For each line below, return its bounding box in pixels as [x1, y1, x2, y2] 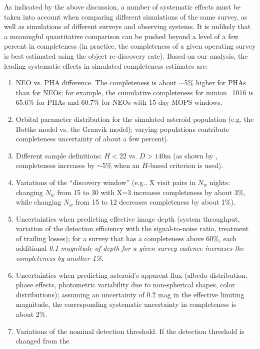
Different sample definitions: [15, 150, 102, 160]
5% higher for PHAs [184, 77, 246, 88]
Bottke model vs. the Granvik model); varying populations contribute [15, 123, 229, 134]
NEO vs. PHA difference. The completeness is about [15, 77, 176, 88]
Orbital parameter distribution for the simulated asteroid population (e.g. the [15, 113, 254, 124]
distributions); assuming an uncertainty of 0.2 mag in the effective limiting [15, 289, 244, 299]
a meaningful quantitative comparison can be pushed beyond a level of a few [4, 31, 238, 41]
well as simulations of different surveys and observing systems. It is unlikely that [4, 21, 251, 32]
